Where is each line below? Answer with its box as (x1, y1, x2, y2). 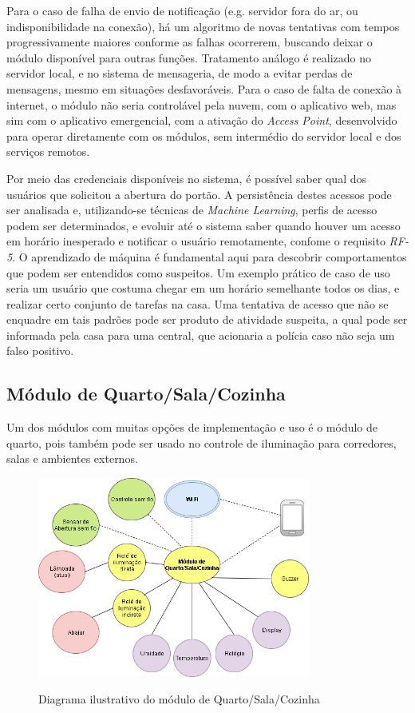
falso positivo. (6, 342, 74, 359)
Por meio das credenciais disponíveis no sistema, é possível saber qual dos (6, 169, 366, 186)
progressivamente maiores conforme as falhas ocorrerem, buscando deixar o (6, 34, 373, 50)
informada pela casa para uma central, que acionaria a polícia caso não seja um (6, 326, 395, 343)
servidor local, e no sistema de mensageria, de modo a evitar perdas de (6, 65, 353, 82)
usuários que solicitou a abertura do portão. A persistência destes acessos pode (6, 185, 392, 202)
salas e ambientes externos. (6, 450, 138, 467)
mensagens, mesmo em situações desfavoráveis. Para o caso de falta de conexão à (6, 80, 402, 97)
